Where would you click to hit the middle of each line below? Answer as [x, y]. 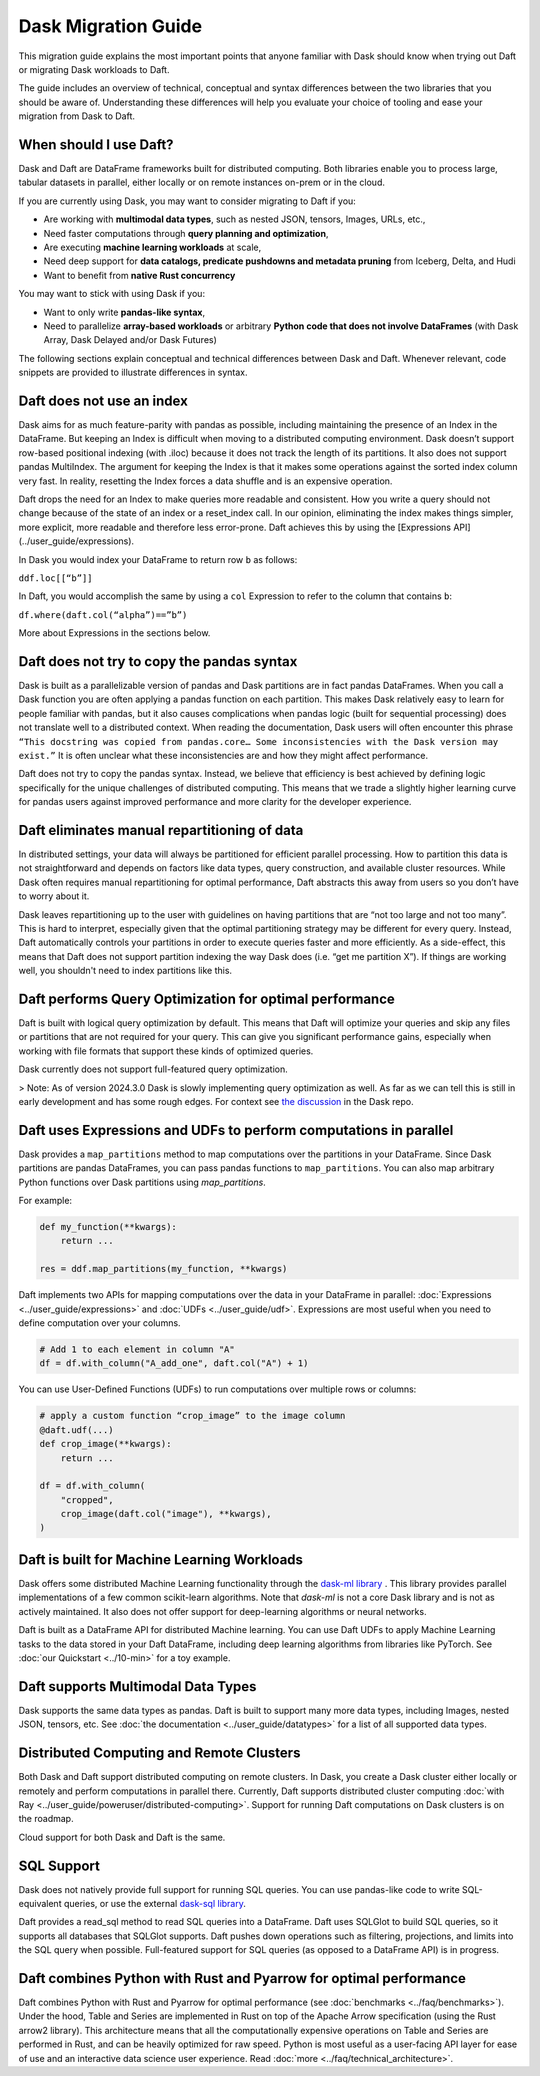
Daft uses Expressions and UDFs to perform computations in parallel [236, 1130]
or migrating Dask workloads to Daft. [94, 69]
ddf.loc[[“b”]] [56, 578]
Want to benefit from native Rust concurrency [139, 275]
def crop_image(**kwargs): [105, 1444]
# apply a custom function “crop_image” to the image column [192, 1416]
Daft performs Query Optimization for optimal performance [206, 998]
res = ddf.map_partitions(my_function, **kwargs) [163, 1269]
